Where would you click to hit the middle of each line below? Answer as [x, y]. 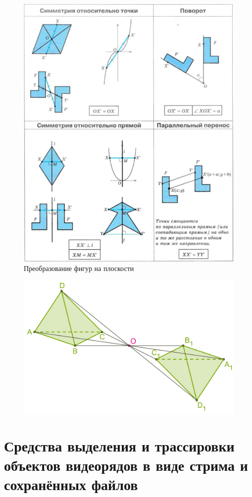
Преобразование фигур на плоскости [79, 268]
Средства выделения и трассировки [119, 445]
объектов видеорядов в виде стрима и [126, 465]
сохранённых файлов [71, 484]
